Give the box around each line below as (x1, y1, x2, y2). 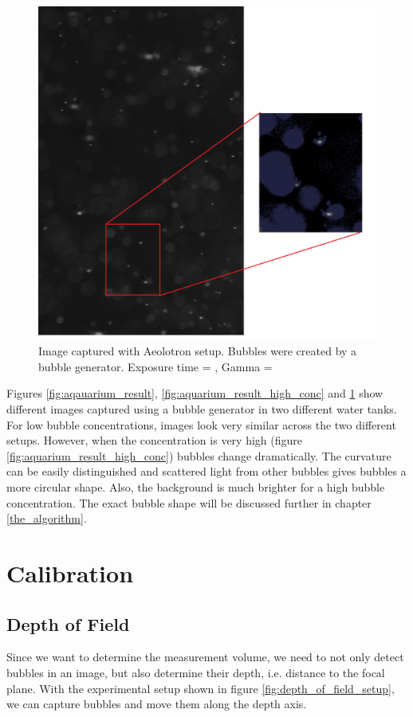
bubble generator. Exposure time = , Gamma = (38, 358, 273, 374)
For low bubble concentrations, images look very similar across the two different (6, 416, 396, 433)
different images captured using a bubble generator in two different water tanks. (6, 400, 397, 417)
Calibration (6, 556, 134, 589)
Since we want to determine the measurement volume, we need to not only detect (6, 648, 404, 665)
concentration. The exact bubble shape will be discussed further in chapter (6, 494, 372, 511)
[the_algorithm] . (6, 510, 87, 527)
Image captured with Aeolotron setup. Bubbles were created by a (38, 343, 357, 359)
